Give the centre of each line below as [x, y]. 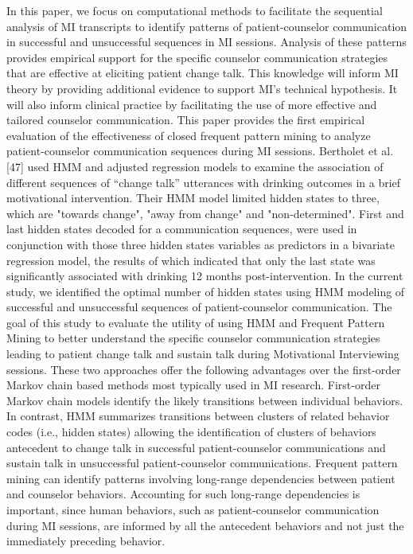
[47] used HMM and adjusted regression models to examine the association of [195, 166]
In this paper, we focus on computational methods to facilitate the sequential [195, 10]
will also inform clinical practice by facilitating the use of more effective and [192, 104]
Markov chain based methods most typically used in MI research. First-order [193, 385]
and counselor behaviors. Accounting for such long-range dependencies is [183, 494]
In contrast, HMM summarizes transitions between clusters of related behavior [198, 416]
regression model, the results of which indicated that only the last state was [191, 260]
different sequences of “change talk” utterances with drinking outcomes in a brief [204, 182]
